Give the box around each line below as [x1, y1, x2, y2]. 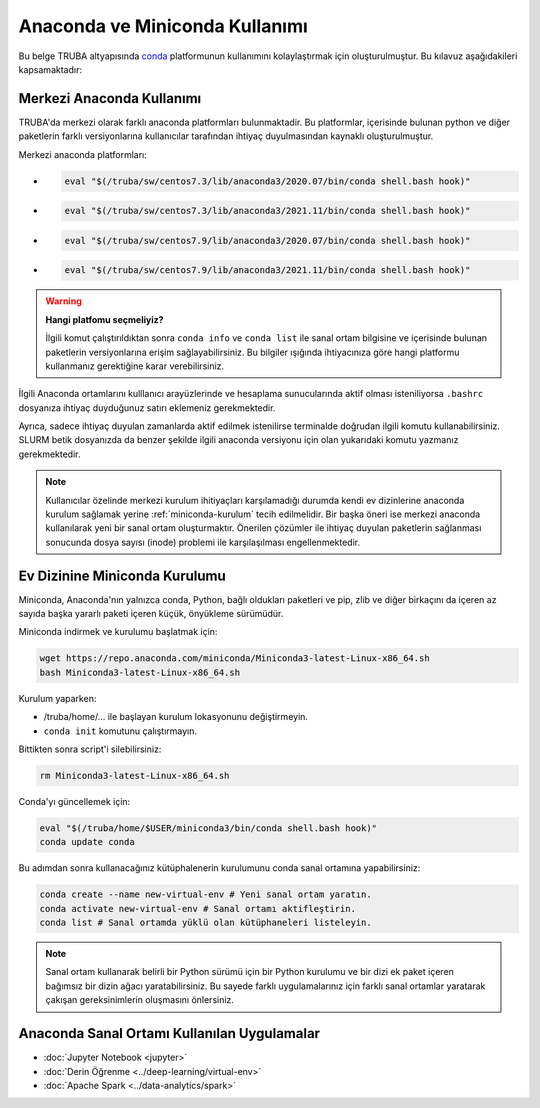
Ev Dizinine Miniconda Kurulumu [18, 567, 227, 584]
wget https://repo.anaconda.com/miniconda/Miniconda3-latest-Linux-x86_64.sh [39, 653, 430, 664]
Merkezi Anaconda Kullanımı [18, 90, 202, 107]
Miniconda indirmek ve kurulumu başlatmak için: [18, 626, 218, 638]
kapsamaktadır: [18, 63, 82, 75]
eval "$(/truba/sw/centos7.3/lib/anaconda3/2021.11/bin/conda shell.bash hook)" [64, 205, 471, 217]
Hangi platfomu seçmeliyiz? [45, 313, 164, 325]
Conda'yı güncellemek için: [18, 795, 131, 807]
